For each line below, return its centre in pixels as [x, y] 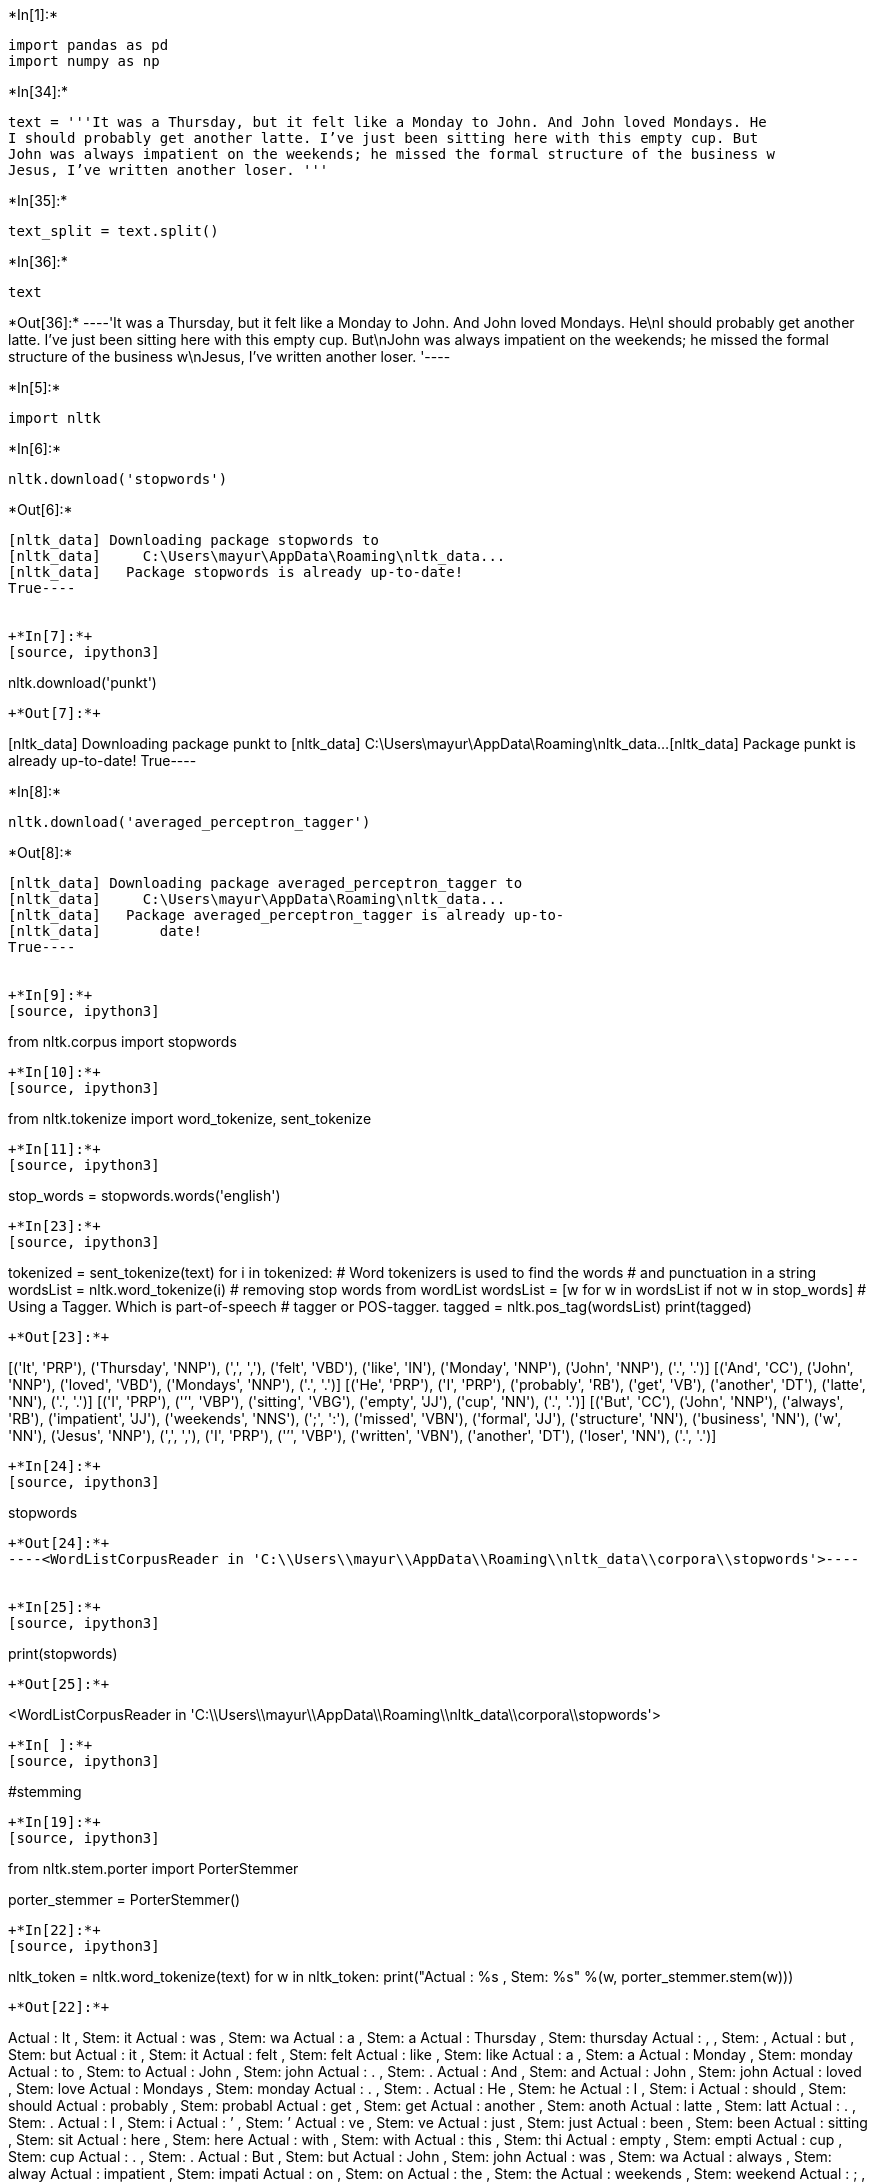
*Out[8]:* [40, 852]
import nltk [54, 418]
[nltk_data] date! [105, 931]
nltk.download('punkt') [82, 682]
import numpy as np [84, 61]
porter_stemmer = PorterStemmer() [124, 1899]
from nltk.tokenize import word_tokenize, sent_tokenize [190, 1118]
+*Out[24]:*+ [59, 1543]
